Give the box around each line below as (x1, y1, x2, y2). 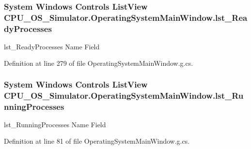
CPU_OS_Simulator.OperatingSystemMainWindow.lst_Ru (4, 89, 244, 102)
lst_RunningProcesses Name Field (4, 119, 106, 130)
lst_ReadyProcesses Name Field (4, 42, 100, 52)
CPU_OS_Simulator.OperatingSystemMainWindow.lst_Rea (4, 11, 248, 23)
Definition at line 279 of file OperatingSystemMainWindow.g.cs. (4, 58, 193, 68)
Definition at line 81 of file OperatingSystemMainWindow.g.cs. (4, 135, 190, 146)
